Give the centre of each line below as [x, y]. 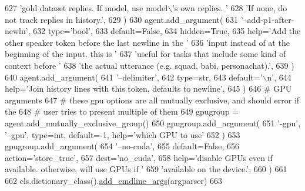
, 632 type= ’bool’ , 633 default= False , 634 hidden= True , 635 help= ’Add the [164, 31]
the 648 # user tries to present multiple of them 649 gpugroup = [122, 111]
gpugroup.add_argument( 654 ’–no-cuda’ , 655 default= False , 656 [122, 146]
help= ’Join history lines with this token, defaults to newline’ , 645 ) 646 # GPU [148, 88]
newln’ [16, 31]
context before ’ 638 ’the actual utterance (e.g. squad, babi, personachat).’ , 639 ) [150, 65]
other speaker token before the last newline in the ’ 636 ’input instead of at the [147, 42]
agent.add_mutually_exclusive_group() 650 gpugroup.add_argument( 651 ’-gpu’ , [153, 123]
